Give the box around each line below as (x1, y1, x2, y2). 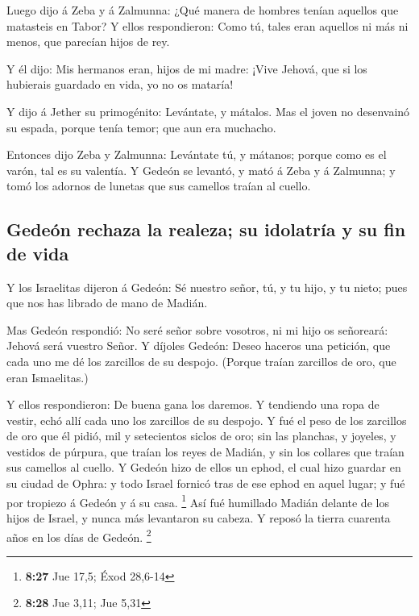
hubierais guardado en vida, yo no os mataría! (6, 76, 234, 93)
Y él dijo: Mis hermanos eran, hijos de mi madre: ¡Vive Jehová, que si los (6, 60, 367, 77)
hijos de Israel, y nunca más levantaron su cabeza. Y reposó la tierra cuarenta (6, 509, 391, 526)
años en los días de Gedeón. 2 (6, 526, 151, 545)
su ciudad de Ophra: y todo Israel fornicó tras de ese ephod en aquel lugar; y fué (6, 475, 405, 492)
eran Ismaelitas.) (6, 368, 89, 385)
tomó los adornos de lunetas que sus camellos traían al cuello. (6, 177, 311, 194)
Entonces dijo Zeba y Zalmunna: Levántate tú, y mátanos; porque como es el (6, 146, 387, 163)
